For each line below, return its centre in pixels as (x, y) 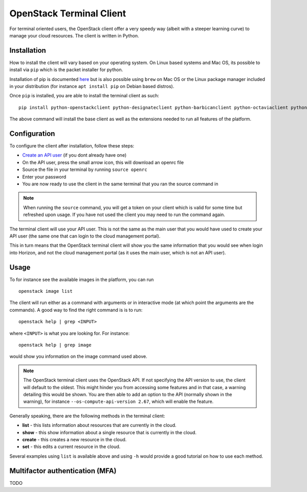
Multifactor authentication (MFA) (63, 471)
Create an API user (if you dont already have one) (74, 155)
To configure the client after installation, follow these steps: (72, 146)
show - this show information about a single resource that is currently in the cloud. (109, 432)
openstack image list (46, 291)
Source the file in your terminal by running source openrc (85, 169)
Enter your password (44, 177)
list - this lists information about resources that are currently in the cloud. (99, 425)
